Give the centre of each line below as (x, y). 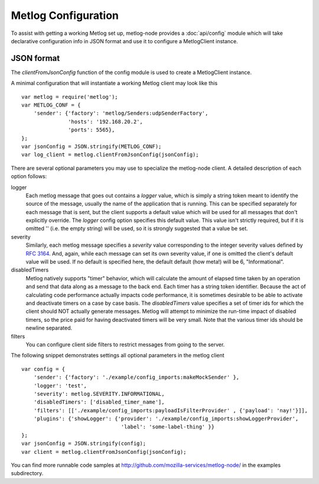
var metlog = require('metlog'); (70, 97)
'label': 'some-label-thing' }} (168, 427)
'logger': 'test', (60, 385)
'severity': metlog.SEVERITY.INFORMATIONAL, (99, 394)
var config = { (43, 369)
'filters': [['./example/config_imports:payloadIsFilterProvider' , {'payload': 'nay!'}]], (171, 410)
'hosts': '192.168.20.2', (105, 122)
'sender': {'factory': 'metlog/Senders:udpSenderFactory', (121, 113)
